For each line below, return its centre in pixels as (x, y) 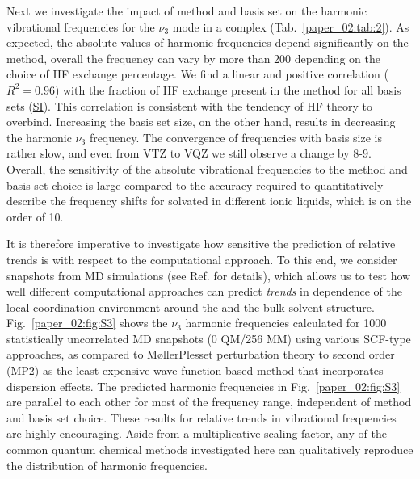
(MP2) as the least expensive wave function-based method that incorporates (195, 370)
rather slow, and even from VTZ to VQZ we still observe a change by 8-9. (189, 153)
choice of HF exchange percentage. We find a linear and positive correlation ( (197, 74)
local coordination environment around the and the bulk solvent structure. (191, 307)
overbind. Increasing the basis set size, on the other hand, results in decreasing (201, 122)
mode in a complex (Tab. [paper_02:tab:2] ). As (291, 26)
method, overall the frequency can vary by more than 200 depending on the (193, 58)
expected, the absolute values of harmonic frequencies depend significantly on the (208, 42)
